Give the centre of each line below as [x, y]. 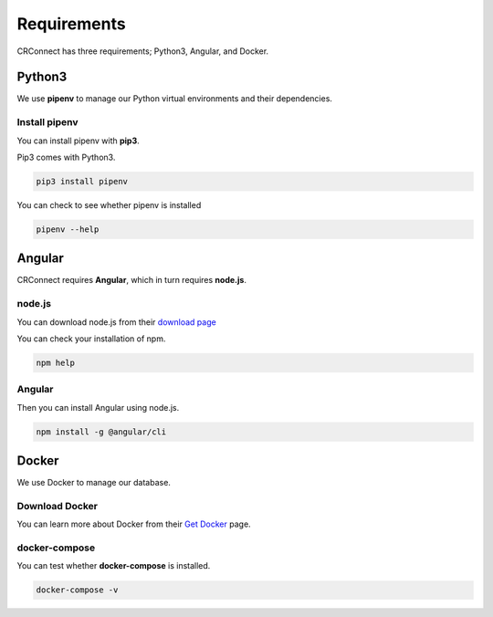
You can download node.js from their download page [116, 322]
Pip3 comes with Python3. [66, 157]
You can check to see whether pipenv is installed [109, 204]
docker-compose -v [77, 590]
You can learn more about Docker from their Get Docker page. [134, 524]
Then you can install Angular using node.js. [98, 407]
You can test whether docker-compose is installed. [114, 566]
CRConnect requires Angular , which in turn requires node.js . [131, 280]
